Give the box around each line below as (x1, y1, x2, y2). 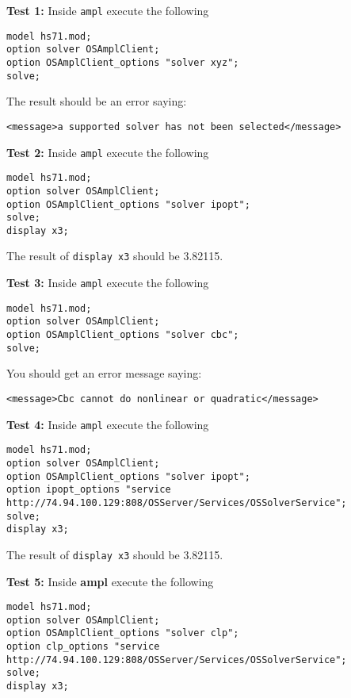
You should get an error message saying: (6, 365, 202, 382)
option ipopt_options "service (6, 484, 171, 496)
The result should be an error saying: (6, 93, 187, 109)
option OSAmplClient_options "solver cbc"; (6, 329, 239, 341)
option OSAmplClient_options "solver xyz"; (6, 56, 239, 68)
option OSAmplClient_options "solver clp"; (6, 627, 239, 639)
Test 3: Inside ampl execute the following (6, 274, 209, 291)
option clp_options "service (6, 641, 160, 653)
